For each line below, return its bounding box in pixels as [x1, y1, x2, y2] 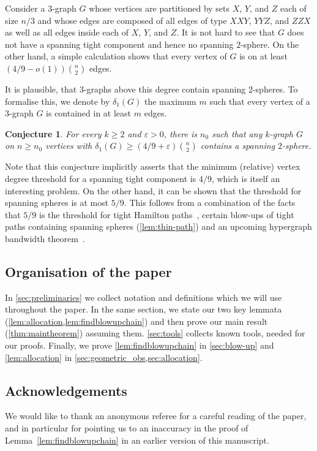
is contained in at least [46, 107, 132, 119]
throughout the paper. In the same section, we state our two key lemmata [5, 303, 282, 316]
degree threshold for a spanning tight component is [5, 172, 196, 184]
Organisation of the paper [5, 262, 172, 281]
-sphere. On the [241, 37, 299, 50]
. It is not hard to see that [176, 26, 275, 39]
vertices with [45, 139, 92, 152]
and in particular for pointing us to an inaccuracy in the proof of [5, 422, 248, 434]
